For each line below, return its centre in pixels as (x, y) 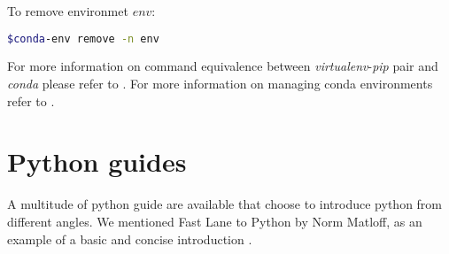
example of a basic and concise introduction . (130, 239)
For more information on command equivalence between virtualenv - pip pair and (223, 66)
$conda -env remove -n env (83, 38)
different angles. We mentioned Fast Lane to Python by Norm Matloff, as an (215, 221)
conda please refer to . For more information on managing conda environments (220, 84)
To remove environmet (68, 11)
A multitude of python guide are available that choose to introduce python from (225, 204)
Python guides (97, 162)
